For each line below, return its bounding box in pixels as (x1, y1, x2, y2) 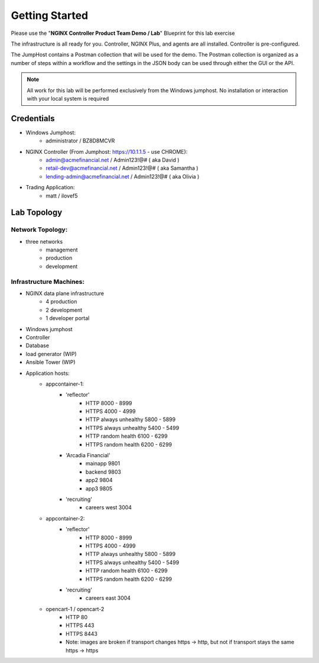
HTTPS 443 (66, 622, 95, 629)
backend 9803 (86, 468, 121, 476)
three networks (25, 238, 63, 245)
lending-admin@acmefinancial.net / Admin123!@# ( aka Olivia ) (45, 173, 200, 180)
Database (25, 342, 50, 349)
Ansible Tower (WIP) (25, 358, 76, 366)
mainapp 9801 (86, 460, 121, 467)
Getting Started (11, 9, 89, 22)
